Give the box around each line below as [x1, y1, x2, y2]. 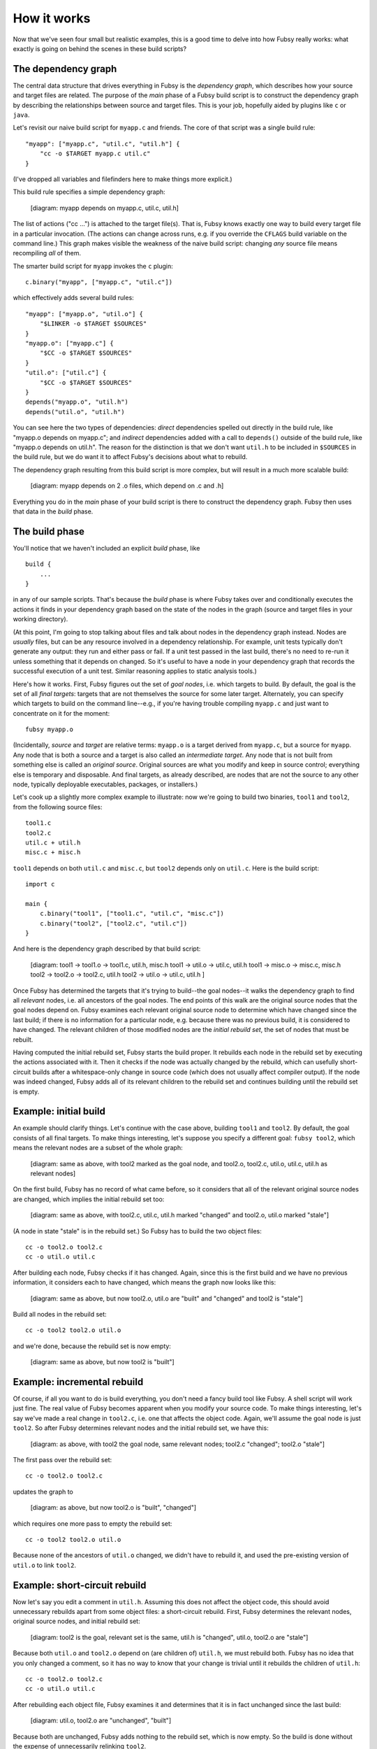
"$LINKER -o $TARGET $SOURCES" [39, 320, 147, 328]
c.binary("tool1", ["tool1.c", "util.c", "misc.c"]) [39, 909, 225, 918]
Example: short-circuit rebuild [13, 1579, 147, 1591]
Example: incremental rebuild [13, 1375, 144, 1388]
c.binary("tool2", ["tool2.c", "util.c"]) [39, 919, 188, 927]
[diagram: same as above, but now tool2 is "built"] [30, 1358, 175, 1366]
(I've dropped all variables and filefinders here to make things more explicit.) [13, 175, 233, 183]
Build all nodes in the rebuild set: [13, 1310, 108, 1318]
